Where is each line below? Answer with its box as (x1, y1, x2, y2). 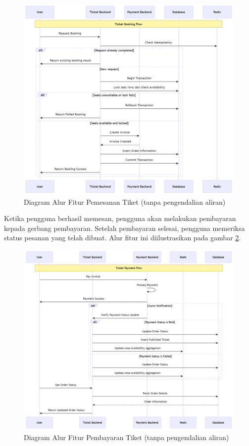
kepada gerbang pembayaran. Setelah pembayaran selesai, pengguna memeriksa (4, 223, 245, 233)
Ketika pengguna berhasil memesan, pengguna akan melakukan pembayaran (4, 213, 236, 223)
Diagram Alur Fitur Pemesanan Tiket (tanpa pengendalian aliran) (24, 196, 226, 207)
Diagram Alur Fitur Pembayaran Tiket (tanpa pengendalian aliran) (24, 432, 229, 442)
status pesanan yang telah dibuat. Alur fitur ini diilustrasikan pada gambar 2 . (4, 232, 241, 243)
